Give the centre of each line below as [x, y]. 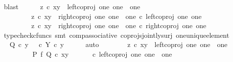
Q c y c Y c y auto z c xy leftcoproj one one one [118, 44]
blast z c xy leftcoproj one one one [72, 6]
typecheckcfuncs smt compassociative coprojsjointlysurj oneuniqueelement [116, 35]
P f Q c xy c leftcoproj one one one [102, 54]
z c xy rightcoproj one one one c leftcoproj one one [116, 16]
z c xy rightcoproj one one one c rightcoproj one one [119, 25]
